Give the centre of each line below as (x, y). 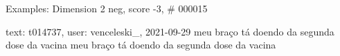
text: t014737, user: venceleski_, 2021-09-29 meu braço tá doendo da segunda (170, 31)
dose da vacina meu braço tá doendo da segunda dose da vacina (141, 45)
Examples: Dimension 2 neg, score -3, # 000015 (107, 8)
